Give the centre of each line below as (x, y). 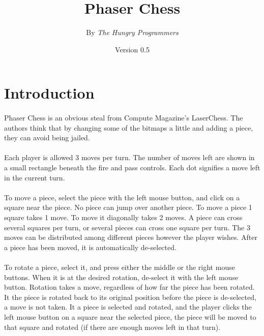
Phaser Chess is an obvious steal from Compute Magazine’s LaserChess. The (124, 118)
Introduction (49, 93)
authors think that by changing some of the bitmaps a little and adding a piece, (129, 127)
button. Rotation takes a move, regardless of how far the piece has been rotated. (129, 287)
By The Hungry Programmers (132, 32)
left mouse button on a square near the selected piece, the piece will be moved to (130, 316)
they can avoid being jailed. (47, 138)
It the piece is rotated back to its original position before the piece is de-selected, (130, 297)
